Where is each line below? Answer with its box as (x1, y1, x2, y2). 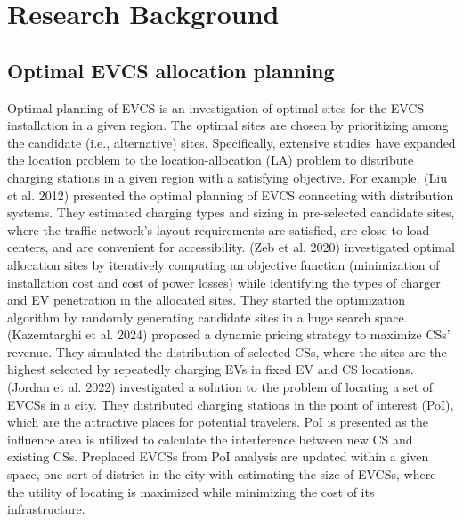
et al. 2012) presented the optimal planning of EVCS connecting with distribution (7, 185, 454, 204)
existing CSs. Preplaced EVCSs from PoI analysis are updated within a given (7, 447, 429, 466)
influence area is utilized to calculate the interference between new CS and (7, 429, 413, 448)
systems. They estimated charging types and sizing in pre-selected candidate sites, (7, 203, 455, 222)
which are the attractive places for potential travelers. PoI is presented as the (7, 412, 428, 431)
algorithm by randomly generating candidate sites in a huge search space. (7, 307, 408, 326)
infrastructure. (7, 500, 85, 518)
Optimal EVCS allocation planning (7, 56, 335, 84)
